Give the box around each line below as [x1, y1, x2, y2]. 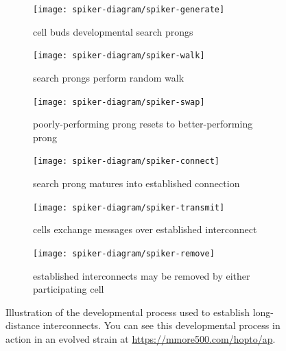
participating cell [33, 282, 104, 296]
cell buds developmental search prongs [33, 24, 193, 38]
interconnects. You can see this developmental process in [43, 318, 281, 332]
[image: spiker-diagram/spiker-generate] [33, 5, 225, 14]
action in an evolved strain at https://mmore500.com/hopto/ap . [5, 331, 276, 346]
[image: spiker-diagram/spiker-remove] [33, 248, 215, 258]
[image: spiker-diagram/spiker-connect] [33, 156, 220, 167]
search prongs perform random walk [33, 70, 184, 84]
